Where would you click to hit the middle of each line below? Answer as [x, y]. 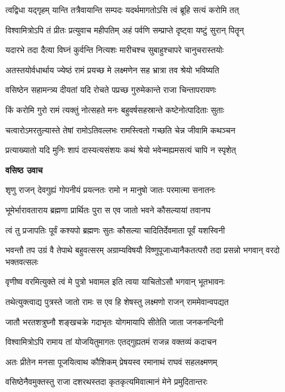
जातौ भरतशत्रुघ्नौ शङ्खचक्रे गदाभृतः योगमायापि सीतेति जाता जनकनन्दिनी [114, 321]
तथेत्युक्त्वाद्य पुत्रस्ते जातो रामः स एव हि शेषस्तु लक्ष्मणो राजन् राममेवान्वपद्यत [117, 301]
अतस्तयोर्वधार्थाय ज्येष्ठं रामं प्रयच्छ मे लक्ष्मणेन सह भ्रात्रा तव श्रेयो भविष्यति [112, 69]
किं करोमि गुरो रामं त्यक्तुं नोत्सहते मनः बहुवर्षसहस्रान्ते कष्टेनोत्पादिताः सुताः [115, 109]
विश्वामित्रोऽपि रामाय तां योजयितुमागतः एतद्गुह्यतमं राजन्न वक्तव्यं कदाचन [111, 342]
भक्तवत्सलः [22, 261]
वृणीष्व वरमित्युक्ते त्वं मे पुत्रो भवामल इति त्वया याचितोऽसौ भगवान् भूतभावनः [115, 281]
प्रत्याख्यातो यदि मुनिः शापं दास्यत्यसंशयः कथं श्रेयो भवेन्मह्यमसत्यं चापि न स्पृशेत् [121, 150]
